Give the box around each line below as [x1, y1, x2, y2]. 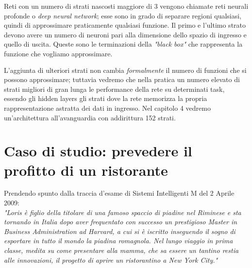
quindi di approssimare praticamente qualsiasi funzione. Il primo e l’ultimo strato [4, 20, 246, 30]
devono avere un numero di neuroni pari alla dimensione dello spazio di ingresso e [4, 29, 247, 39]
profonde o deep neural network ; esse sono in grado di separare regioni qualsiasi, [4, 10, 242, 20]
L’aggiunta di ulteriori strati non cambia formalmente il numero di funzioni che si [4, 65, 247, 75]
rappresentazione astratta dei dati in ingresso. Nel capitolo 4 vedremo [4, 102, 211, 113]
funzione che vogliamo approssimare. [4, 48, 113, 58]
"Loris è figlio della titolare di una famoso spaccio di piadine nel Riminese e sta [4, 207, 241, 217]
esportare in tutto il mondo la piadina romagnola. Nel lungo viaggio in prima [4, 235, 233, 246]
